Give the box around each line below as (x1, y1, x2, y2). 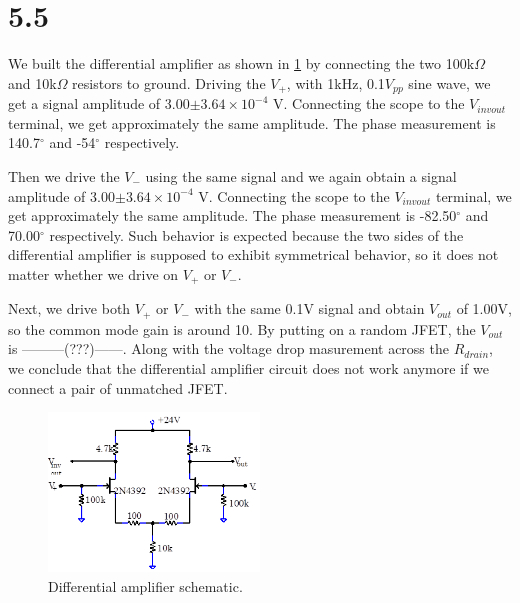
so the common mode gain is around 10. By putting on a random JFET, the (8, 318, 476, 339)
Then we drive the (8, 165, 120, 186)
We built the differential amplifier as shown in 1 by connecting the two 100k (8, 53, 475, 74)
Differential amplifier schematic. (48, 575, 243, 596)
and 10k (8, 72, 57, 93)
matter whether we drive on (8, 263, 179, 284)
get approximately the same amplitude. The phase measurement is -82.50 (8, 205, 457, 226)
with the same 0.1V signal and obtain (194, 298, 425, 319)
